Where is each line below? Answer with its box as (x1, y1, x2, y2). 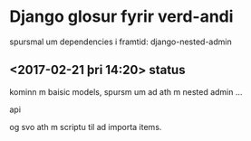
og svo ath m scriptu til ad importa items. (9, 121, 162, 132)
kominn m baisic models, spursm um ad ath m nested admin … (9, 86, 243, 97)
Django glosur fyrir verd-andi (9, 6, 234, 27)
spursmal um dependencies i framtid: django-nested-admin (9, 36, 233, 47)
